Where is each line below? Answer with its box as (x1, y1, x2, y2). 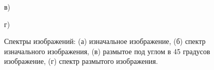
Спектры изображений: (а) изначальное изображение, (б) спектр (4, 36, 206, 46)
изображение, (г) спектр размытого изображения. (4, 56, 158, 66)
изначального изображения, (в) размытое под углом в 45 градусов (4, 45, 210, 56)
